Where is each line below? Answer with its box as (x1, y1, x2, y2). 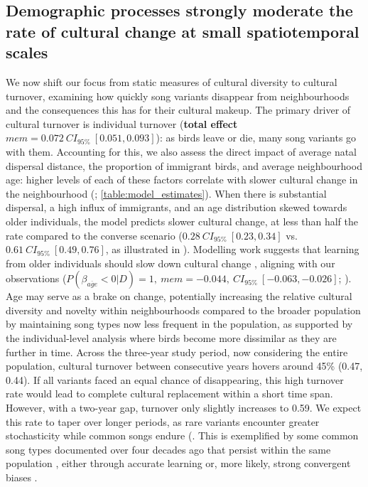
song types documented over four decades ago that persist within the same (6, 441, 331, 456)
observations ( (6, 271, 67, 286)
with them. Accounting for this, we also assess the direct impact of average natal (6, 144, 357, 159)
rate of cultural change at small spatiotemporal (6, 20, 359, 42)
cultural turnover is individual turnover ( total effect (6, 116, 238, 131)
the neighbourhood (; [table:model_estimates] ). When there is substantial (6, 186, 327, 200)
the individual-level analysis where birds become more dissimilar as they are (6, 331, 337, 346)
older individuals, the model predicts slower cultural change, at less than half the (6, 213, 359, 228)
